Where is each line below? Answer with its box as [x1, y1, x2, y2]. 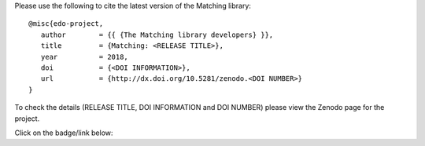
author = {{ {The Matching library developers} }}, [40, 30, 274, 39]
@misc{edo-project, [28, 20, 104, 28]
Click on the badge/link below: [14, 128, 113, 137]
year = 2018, [40, 52, 129, 61]
